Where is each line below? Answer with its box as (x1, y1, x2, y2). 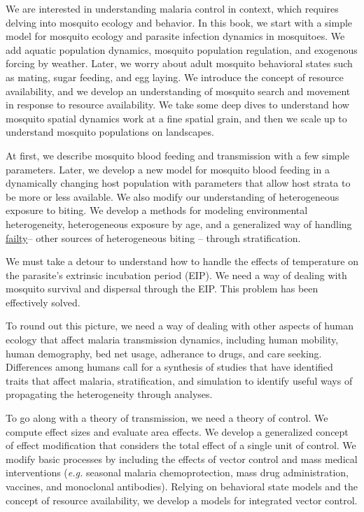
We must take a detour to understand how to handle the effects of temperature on (6, 254, 358, 269)
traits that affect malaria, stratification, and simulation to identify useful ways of (6, 373, 353, 387)
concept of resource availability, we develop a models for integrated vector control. (6, 492, 358, 507)
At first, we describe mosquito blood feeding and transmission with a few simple (6, 148, 350, 162)
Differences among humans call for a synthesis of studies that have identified (6, 360, 333, 374)
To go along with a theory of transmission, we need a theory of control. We (6, 411, 328, 425)
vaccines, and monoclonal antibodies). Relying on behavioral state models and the (6, 479, 358, 493)
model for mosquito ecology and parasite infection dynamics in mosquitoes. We (6, 29, 345, 43)
